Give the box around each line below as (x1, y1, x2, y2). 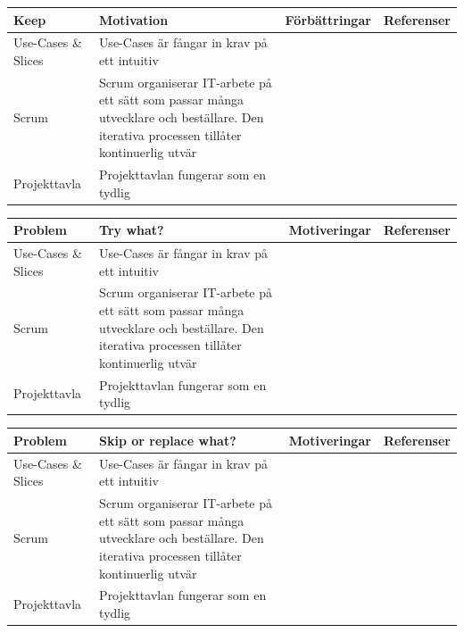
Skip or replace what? (99, 430, 236, 449)
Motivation (98, 10, 169, 29)
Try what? (99, 221, 164, 239)
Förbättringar (285, 10, 371, 29)
